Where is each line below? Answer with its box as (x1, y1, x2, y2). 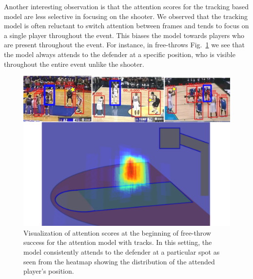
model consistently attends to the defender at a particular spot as (23, 247, 220, 257)
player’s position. (23, 266, 74, 276)
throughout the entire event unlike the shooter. (4, 59, 144, 69)
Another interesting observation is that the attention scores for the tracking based (4, 1, 249, 11)
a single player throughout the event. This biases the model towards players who (4, 30, 244, 40)
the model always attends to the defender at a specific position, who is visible (4, 49, 235, 59)
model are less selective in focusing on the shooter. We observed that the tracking (4, 11, 248, 21)
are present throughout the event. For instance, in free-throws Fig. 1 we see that (4, 40, 245, 50)
